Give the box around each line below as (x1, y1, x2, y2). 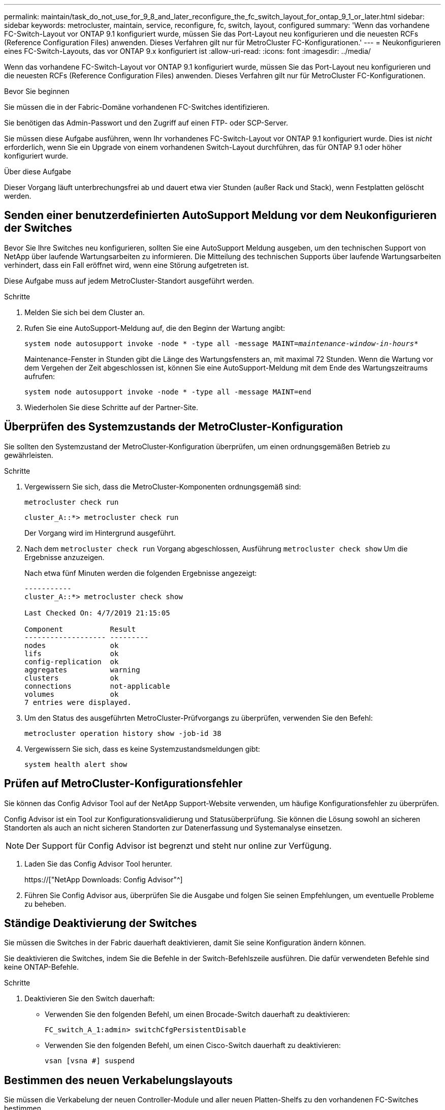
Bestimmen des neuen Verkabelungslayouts (4, 1073, 233, 1087)
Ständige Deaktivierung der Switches (4, 916, 197, 930)
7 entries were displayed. (24, 698, 132, 706)
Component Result (24, 625, 136, 633)
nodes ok (24, 641, 119, 650)
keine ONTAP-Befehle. (4, 963, 79, 972)
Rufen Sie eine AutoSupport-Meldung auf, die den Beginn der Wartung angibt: (24, 323, 285, 332)
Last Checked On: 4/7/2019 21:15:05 (24, 608, 170, 617)
